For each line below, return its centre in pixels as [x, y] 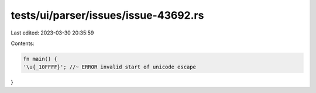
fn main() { [40, 59]
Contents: [23, 43]
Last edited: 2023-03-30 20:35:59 [52, 33]
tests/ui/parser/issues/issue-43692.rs [107, 15]
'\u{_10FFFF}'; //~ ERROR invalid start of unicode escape [109, 67]
